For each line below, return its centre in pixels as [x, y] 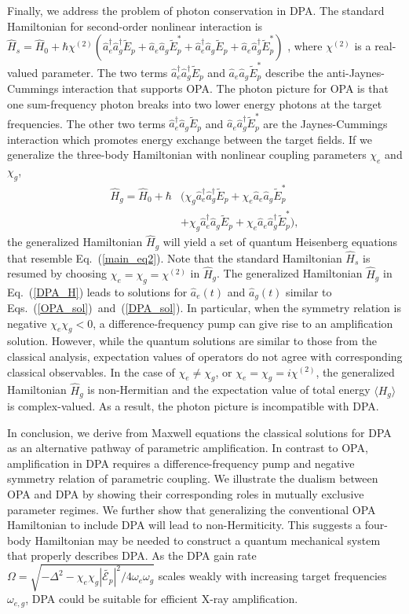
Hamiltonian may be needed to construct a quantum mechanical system [208, 540]
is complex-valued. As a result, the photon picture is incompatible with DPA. [193, 406]
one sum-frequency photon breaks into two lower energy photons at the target [195, 103]
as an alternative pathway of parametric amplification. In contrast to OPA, [188, 448]
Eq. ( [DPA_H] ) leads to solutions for [97, 291]
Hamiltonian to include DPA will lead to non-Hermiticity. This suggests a [184, 525]
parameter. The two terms [104, 72]
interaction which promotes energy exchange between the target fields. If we [190, 139]
